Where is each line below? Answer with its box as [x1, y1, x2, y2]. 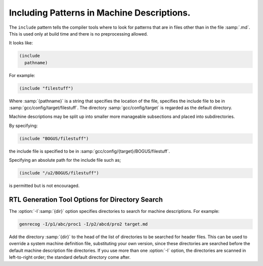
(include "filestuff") [19, 85, 74, 91]
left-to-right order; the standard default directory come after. [9, 254, 131, 260]
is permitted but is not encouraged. [9, 183, 80, 189]
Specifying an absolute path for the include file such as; [9, 157, 121, 163]
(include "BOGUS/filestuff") [19, 135, 89, 141]
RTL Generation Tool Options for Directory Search [9, 195, 163, 204]
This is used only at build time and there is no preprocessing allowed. [9, 31, 148, 37]
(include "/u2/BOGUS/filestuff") [19, 171, 99, 176]
